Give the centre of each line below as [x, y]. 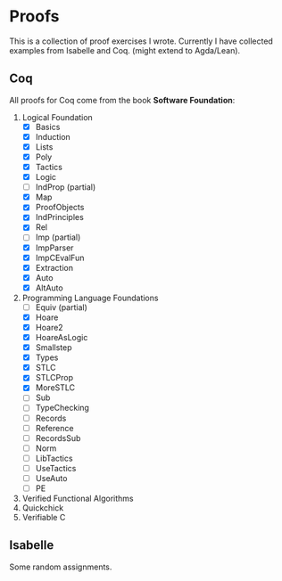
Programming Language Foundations [90, 298]
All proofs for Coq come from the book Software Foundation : [122, 100]
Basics [48, 127]
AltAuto [50, 288]
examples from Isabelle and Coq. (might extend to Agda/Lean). [125, 50]
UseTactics [56, 468]
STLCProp [54, 378]
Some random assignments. [61, 567]
